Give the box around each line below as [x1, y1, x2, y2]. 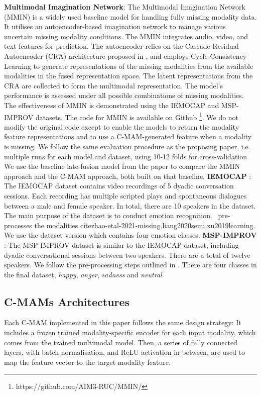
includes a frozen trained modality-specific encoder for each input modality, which [4, 327, 256, 338]
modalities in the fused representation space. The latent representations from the [4, 70, 253, 81]
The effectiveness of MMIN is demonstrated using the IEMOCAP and [4, 100, 219, 110]
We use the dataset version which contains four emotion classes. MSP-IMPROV [4, 230, 257, 240]
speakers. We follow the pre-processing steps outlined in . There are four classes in [4, 259, 257, 270]
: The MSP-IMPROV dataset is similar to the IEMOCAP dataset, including [4, 239, 239, 250]
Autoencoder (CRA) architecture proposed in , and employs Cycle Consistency [4, 50, 247, 61]
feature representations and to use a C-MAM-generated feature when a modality [4, 131, 252, 142]
